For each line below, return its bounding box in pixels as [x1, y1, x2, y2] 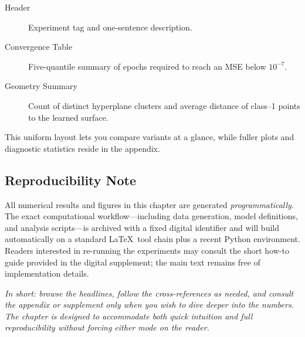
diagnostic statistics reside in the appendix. [5, 142, 160, 154]
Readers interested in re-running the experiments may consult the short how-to [5, 244, 289, 256]
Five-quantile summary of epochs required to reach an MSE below [28, 60, 266, 72]
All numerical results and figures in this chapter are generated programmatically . [5, 198, 294, 210]
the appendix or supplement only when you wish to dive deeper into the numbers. [5, 298, 294, 311]
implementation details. [5, 267, 89, 280]
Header [5, 1, 30, 13]
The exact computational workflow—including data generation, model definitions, [5, 210, 298, 222]
